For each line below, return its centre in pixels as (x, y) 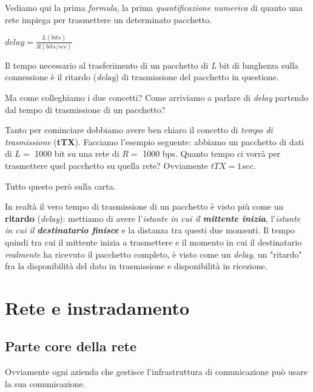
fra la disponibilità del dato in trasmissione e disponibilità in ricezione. (136, 266)
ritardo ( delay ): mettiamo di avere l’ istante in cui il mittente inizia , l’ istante (153, 218)
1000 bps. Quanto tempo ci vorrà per (212, 153)
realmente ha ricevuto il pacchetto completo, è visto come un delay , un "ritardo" (153, 254)
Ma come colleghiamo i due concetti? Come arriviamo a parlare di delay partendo (156, 97)
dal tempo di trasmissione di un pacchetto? (85, 109)
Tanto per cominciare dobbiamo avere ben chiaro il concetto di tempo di (139, 130)
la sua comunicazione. (45, 383)
